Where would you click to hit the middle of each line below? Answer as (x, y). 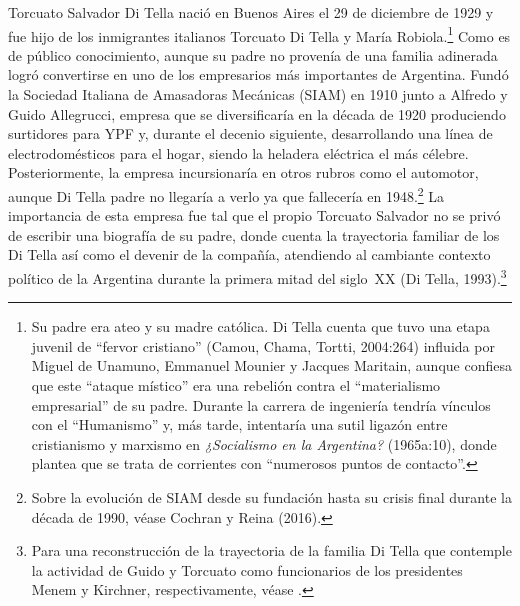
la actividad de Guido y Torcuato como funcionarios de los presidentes (247, 569)
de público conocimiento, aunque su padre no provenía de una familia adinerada (253, 54)
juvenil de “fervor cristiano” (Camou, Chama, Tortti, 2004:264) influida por (263, 345)
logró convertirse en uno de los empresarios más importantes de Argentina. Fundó (258, 74)
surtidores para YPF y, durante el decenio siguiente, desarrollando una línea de (250, 133)
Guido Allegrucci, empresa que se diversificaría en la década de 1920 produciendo (257, 113)
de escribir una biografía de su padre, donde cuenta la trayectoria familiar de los (254, 234)
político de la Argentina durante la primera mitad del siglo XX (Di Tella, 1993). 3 (257, 276)
